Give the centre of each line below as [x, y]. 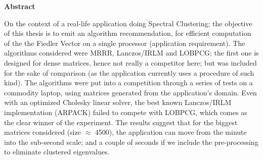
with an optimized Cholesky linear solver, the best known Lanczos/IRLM [118, 102]
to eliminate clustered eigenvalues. [57, 152]
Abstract [20, 6]
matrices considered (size [42, 132]
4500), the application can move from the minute [171, 132]
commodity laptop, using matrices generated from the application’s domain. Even [130, 92]
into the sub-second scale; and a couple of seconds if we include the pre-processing [131, 142]
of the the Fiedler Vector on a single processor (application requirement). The [125, 43]
